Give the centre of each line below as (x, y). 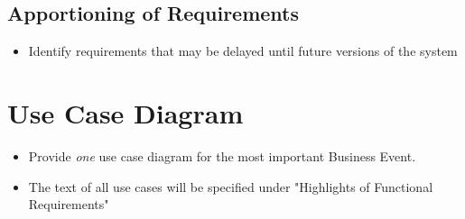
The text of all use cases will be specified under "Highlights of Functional (231, 186)
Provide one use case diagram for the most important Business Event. (222, 155)
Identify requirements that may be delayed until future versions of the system (243, 51)
